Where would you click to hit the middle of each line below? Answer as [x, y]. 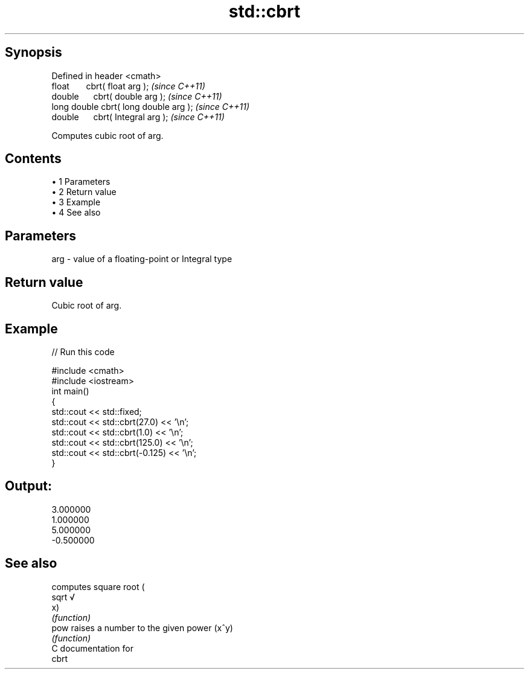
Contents [33, 159]
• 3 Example [76, 202]
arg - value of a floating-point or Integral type [142, 259]
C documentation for [93, 648]
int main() [70, 391]
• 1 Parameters [81, 182]
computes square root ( [98, 586]
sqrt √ [63, 597]
